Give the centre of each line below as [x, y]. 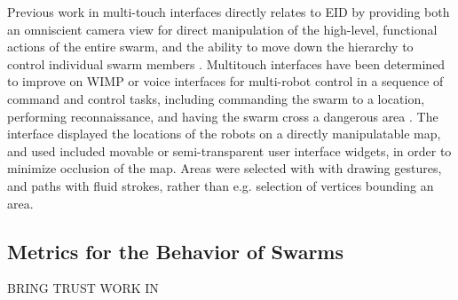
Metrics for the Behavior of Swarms [175, 251]
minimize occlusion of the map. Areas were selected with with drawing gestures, [225, 168]
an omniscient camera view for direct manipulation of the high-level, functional [222, 29]
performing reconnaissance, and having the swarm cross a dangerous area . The [223, 116]
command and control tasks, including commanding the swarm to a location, [216, 98]
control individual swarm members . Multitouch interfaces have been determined [226, 63]
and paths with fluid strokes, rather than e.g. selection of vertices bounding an [221, 185]
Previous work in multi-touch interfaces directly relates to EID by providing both [229, 12]
